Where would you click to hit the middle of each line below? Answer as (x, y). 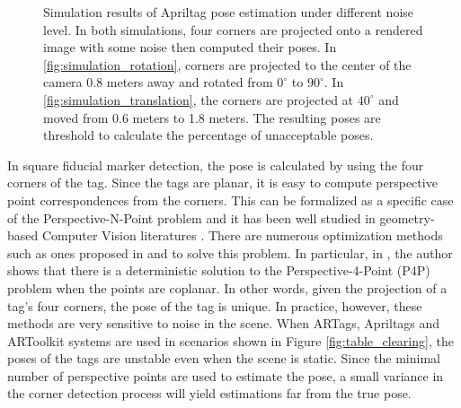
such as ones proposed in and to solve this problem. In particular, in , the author (230, 252)
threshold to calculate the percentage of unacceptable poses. (208, 135)
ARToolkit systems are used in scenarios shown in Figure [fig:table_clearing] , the (230, 340)
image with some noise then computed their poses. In (190, 47)
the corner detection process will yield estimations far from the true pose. (209, 393)
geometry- (407, 217)
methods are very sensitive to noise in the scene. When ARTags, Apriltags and (224, 323)
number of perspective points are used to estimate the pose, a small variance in (226, 375)
